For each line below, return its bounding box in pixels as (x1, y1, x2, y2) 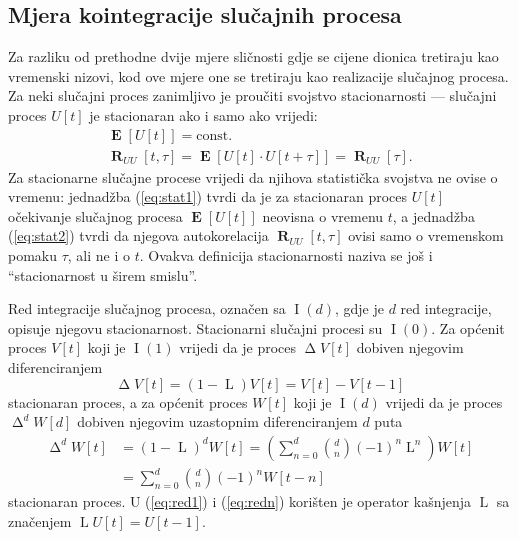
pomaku (8, 245, 58, 266)
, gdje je (334, 298, 384, 319)
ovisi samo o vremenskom (348, 225, 504, 246)
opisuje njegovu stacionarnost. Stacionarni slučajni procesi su (8, 317, 383, 338)
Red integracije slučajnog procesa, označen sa (8, 298, 286, 319)
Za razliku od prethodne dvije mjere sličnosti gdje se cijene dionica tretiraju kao (8, 46, 499, 67)
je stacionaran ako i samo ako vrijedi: (89, 104, 318, 125)
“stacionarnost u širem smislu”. (8, 264, 198, 285)
